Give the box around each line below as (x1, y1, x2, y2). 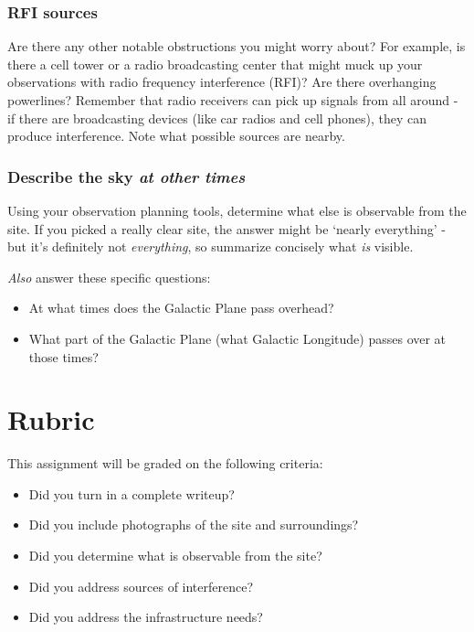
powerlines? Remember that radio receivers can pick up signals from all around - (7, 91, 458, 109)
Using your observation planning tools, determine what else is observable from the (7, 201, 467, 220)
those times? (28, 347, 99, 366)
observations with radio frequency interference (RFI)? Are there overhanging (7, 72, 437, 91)
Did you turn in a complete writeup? (28, 484, 235, 503)
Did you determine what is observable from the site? (28, 546, 322, 565)
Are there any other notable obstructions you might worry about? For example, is (7, 37, 466, 56)
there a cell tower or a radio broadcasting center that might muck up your (7, 54, 423, 73)
